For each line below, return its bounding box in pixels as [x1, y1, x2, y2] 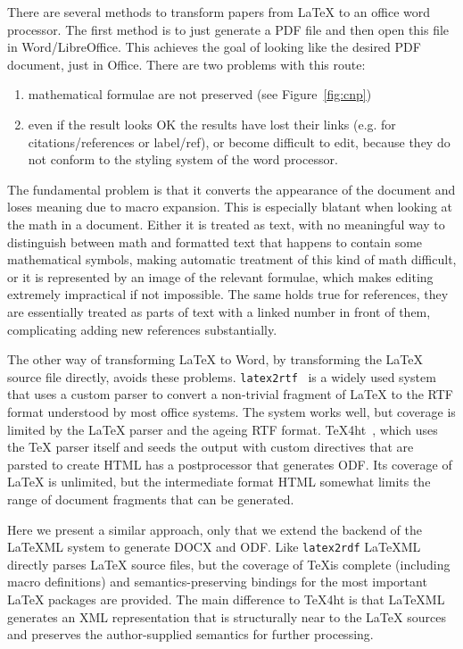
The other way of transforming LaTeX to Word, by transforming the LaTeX [7, 350, 423, 369]
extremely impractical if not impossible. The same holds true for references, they [7, 285, 449, 304]
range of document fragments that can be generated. [7, 489, 294, 508]
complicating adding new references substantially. [7, 320, 277, 338]
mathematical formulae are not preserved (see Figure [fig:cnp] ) [28, 85, 372, 104]
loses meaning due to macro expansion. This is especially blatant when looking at [7, 197, 453, 216]
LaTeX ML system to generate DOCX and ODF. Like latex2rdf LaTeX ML [7, 537, 421, 556]
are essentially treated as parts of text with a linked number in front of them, [7, 302, 431, 320]
